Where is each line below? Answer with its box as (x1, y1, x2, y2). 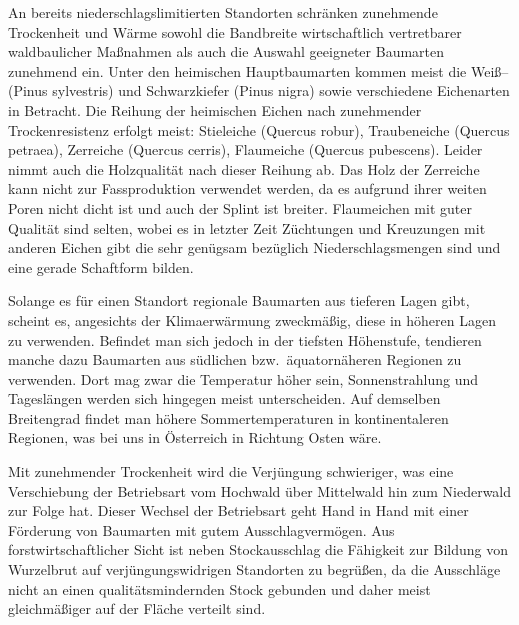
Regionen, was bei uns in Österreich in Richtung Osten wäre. (8, 427, 382, 448)
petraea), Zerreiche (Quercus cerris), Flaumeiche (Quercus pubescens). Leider (8, 139, 483, 160)
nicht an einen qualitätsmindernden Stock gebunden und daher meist (8, 578, 431, 599)
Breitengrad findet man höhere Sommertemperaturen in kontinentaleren (8, 407, 449, 428)
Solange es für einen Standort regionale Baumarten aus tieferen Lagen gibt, (8, 290, 470, 311)
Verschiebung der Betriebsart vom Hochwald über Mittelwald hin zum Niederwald (8, 480, 512, 501)
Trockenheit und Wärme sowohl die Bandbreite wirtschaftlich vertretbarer (8, 21, 462, 42)
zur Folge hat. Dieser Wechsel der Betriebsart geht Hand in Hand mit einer (8, 500, 469, 521)
